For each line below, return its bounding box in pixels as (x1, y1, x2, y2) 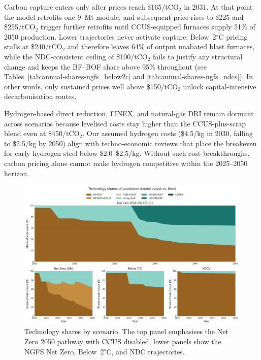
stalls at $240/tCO (4, 41, 62, 52)
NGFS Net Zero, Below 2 (24, 346, 104, 356)
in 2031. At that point (184, 2, 253, 12)
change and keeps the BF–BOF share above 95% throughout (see (4, 61, 207, 72)
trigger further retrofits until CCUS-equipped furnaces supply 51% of (40, 21, 255, 32)
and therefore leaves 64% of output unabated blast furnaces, (67, 41, 255, 52)
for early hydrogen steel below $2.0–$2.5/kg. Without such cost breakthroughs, (4, 148, 250, 158)
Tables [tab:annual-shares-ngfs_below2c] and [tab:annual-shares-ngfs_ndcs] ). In (4, 71, 253, 82)
